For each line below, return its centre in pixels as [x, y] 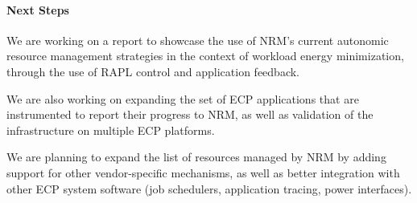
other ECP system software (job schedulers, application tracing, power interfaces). [209, 188]
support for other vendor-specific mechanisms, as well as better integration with [203, 172]
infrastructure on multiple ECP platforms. [111, 130]
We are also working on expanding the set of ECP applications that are [183, 98]
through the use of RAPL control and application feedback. [153, 71]
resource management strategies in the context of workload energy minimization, [205, 56]
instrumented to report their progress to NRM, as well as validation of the [190, 114]
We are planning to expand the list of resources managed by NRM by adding [196, 157]
